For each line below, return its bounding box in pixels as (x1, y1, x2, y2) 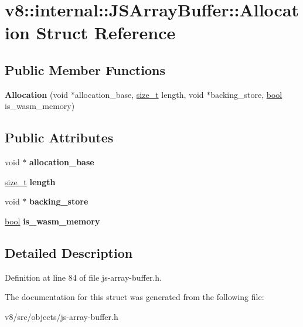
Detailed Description (5, 243, 133, 261)
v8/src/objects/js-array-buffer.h (5, 310, 118, 322)
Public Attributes (5, 128, 114, 147)
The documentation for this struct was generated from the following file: (5, 291, 264, 303)
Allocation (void (5, 88, 69, 100)
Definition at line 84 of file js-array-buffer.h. (5, 271, 162, 283)
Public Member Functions (5, 60, 165, 79)
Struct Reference (36, 21, 176, 45)
